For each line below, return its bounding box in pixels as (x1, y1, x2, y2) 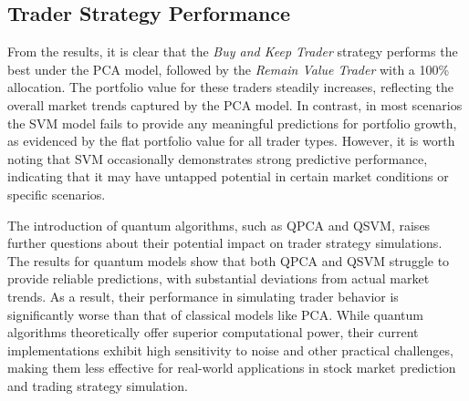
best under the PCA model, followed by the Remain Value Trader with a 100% (7, 59, 450, 78)
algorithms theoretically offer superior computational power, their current (7, 323, 419, 342)
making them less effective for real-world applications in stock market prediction (7, 358, 456, 377)
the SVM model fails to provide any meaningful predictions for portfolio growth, (7, 113, 457, 132)
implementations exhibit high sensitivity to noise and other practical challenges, (7, 340, 453, 359)
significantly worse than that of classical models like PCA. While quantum (7, 304, 424, 324)
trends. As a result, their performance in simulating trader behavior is (7, 286, 399, 305)
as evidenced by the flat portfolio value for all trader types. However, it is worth (7, 131, 455, 150)
